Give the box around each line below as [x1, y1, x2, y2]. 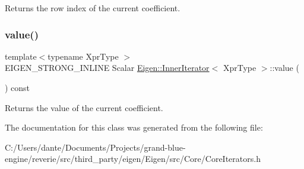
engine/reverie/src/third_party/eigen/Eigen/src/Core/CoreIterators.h [5, 152, 261, 165]
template [5, 50, 37, 62]
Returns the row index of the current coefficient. [5, 2, 180, 14]
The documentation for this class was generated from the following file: [5, 121, 263, 134]
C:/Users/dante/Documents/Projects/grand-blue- [5, 141, 186, 153]
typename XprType [47, 50, 119, 62]
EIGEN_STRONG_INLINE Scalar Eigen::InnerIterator [5, 61, 210, 74]
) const [5, 82, 30, 93]
